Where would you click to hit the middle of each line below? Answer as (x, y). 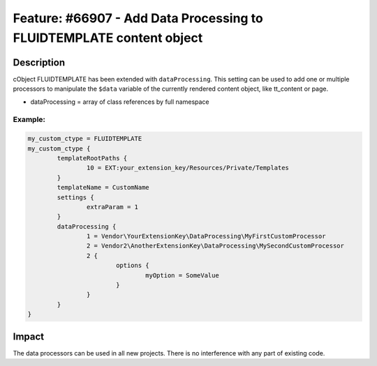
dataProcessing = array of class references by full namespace (120, 102)
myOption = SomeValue (182, 275)
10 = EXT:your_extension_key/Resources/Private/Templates (188, 168)
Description (39, 62)
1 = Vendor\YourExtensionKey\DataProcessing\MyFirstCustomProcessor (206, 236)
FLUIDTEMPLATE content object (108, 38)
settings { (75, 197)
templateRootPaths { (92, 158)
